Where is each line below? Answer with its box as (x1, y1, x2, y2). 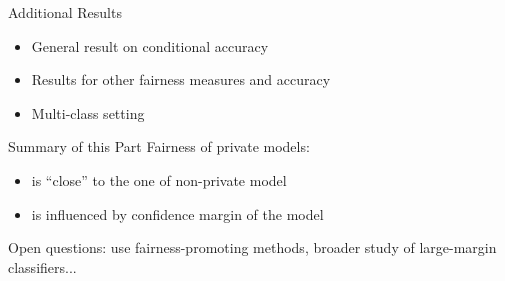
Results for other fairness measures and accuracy (31, 69, 331, 90)
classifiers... (8, 256, 77, 277)
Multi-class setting (31, 102, 145, 123)
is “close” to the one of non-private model (31, 169, 287, 190)
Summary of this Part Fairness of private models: (8, 136, 310, 157)
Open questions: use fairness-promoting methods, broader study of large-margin (8, 237, 497, 258)
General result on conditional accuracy (31, 35, 269, 56)
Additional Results (8, 2, 122, 22)
